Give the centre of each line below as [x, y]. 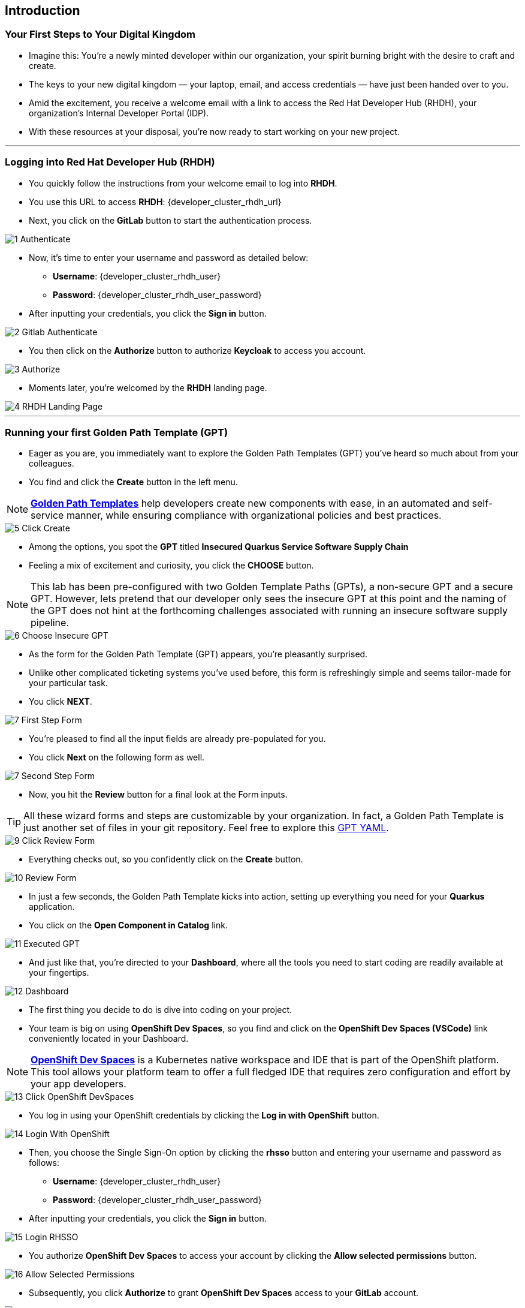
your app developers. [79, 1084]
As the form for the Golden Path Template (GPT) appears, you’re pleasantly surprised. [198, 654]
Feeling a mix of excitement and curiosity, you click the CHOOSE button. [171, 566]
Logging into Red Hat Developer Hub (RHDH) [110, 162]
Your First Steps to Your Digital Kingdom [100, 34]
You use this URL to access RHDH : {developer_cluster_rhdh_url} [155, 202]
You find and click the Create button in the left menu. [133, 482]
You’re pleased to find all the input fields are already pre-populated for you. [177, 739]
